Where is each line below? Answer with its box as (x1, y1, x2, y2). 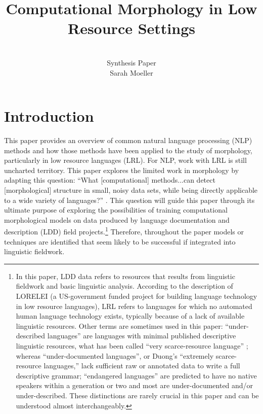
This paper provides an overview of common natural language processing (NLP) (4, 135, 252, 146)
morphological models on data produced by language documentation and (4, 214, 230, 225)
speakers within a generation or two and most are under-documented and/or (16, 380, 253, 391)
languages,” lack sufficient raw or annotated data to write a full (43, 360, 240, 371)
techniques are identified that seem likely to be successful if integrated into (4, 236, 236, 247)
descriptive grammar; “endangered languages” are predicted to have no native (16, 370, 257, 381)
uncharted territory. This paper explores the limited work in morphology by (4, 164, 239, 175)
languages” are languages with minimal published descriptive (47, 330, 236, 341)
